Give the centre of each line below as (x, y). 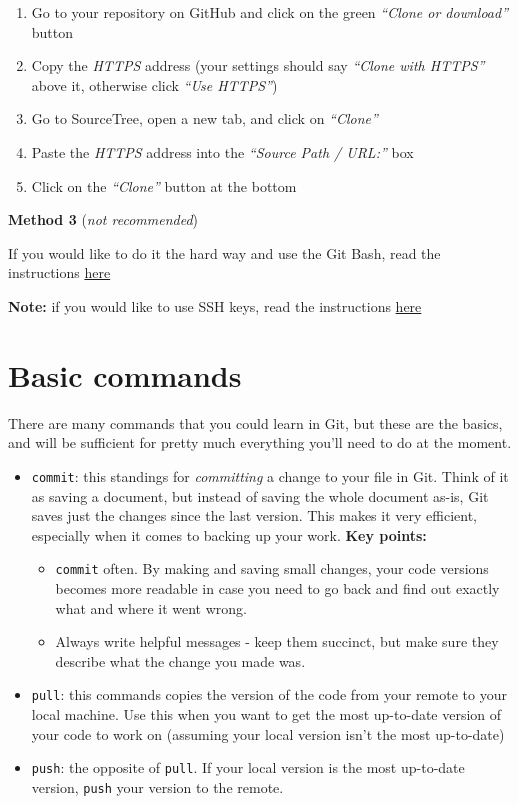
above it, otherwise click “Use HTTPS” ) (154, 84)
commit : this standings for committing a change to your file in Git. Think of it (270, 475)
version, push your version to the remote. (157, 786)
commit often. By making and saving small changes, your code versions (272, 568)
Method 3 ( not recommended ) (103, 219)
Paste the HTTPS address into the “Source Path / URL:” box (222, 151)
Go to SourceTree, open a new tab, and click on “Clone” (204, 118)
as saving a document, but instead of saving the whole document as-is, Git (260, 495)
